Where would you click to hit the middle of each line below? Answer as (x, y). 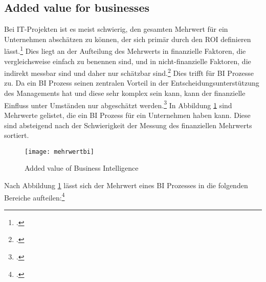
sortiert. (17, 135)
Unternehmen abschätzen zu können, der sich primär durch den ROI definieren (128, 39)
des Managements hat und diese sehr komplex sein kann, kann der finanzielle (125, 93)
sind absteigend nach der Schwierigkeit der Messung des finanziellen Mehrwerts (128, 125)
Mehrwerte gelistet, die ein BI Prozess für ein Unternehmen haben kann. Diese (127, 115)
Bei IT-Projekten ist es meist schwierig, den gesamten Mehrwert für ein (116, 29)
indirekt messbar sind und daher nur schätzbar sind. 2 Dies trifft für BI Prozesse (129, 72)
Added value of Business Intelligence (82, 168)
